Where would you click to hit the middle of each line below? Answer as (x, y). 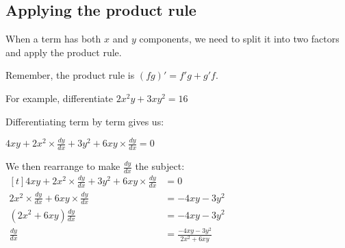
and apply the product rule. (64, 52)
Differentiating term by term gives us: (85, 121)
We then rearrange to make (63, 166)
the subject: (160, 166)
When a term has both (53, 39)
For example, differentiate (59, 98)
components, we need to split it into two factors (239, 39)
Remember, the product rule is (70, 75)
